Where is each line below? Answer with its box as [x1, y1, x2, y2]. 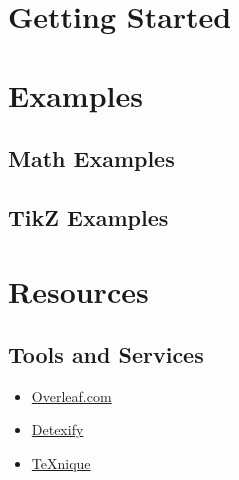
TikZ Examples [8, 201, 169, 232]
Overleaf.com [31, 385, 112, 406]
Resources [8, 270, 149, 311]
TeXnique [31, 453, 91, 474]
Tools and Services [8, 339, 204, 370]
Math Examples [8, 143, 175, 174]
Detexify [31, 419, 84, 440]
